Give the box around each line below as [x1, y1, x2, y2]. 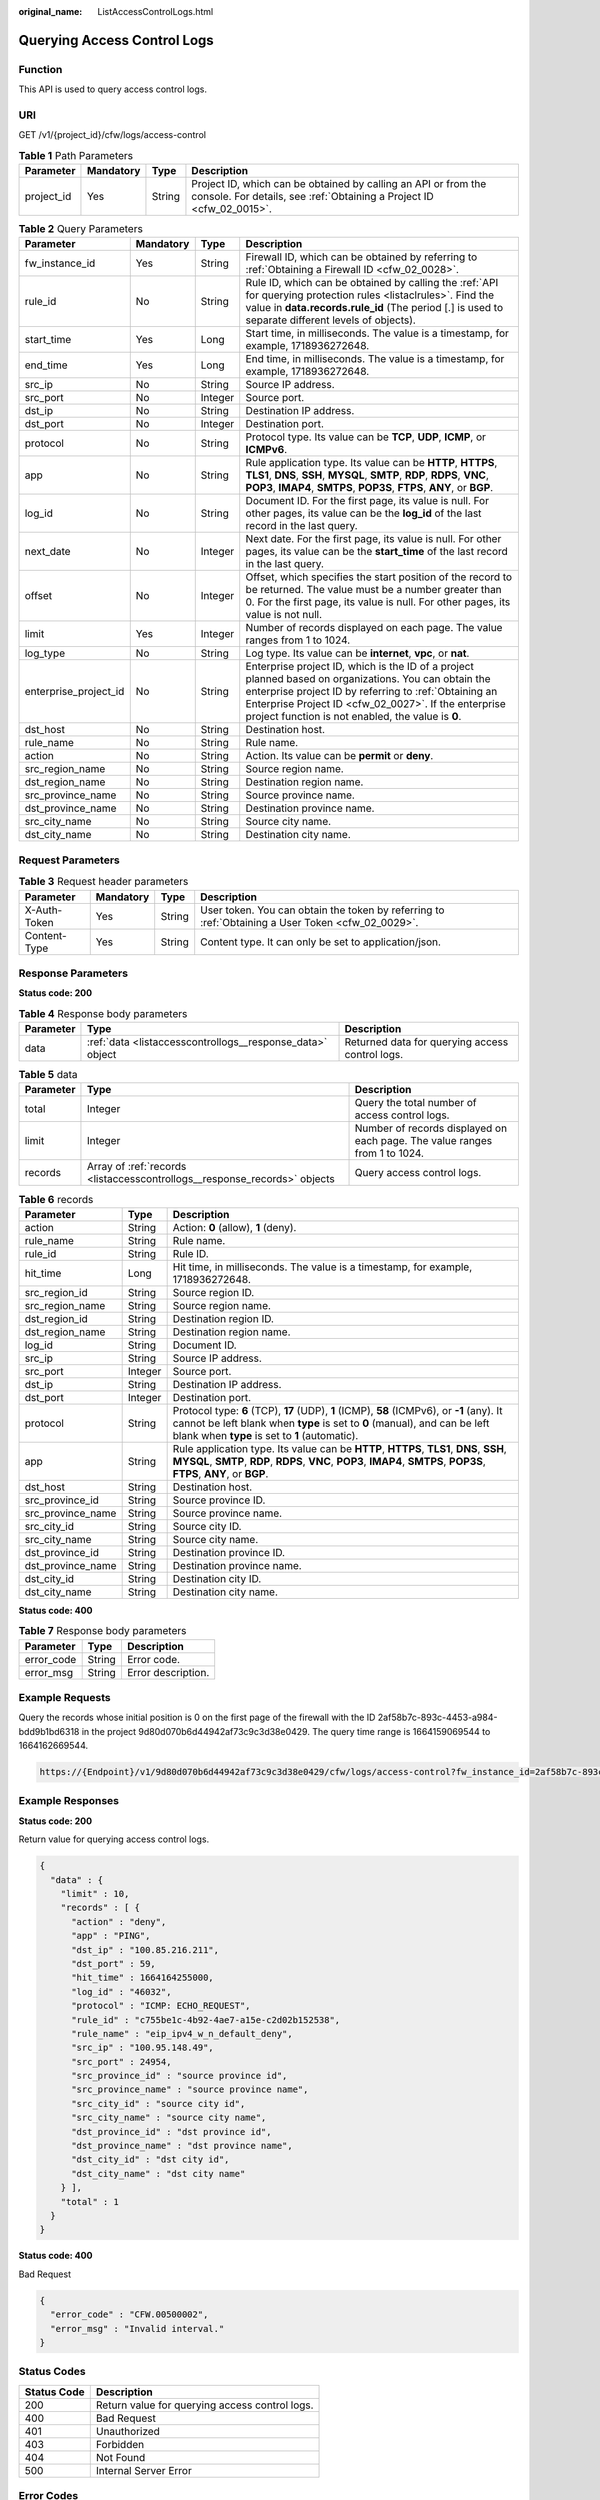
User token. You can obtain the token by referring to [200, 903, 445, 917]
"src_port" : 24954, [71, 2056, 172, 2067]
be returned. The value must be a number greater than [245, 583, 502, 597]
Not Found [95, 2450, 146, 2464]
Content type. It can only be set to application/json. [200, 935, 442, 949]
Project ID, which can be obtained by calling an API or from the [191, 177, 487, 191]
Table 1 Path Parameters [18, 148, 134, 162]
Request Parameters [18, 853, 120, 867]
